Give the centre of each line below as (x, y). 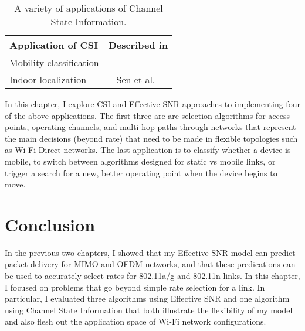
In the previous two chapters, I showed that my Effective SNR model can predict (150, 252)
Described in (138, 45)
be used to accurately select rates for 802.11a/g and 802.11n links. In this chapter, (152, 276)
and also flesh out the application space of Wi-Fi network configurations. (135, 321)
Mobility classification (54, 62)
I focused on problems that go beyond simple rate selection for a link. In (135, 287)
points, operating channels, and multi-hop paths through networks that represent (150, 127)
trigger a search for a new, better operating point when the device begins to (141, 173)
